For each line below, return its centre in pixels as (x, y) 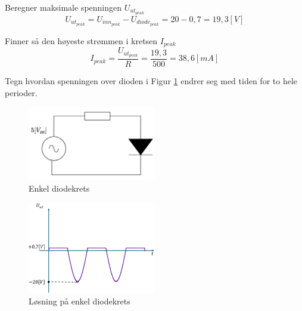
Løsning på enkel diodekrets (80, 301)
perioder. (21, 92)
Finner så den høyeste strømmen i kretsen (81, 40)
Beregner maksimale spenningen (63, 7)
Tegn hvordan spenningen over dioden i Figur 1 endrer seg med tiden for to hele (151, 81)
